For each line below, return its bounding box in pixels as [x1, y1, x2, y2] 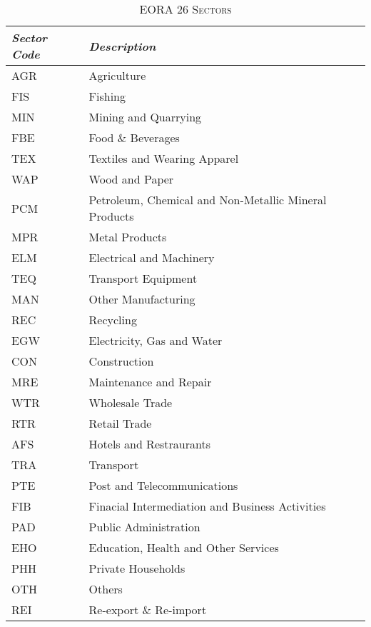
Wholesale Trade [88, 394, 173, 411]
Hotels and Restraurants [88, 436, 210, 452]
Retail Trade [88, 415, 152, 431]
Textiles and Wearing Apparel [88, 150, 239, 166]
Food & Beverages [88, 129, 180, 146]
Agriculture [88, 67, 146, 84]
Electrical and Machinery [88, 249, 215, 266]
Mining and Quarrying [88, 109, 202, 125]
